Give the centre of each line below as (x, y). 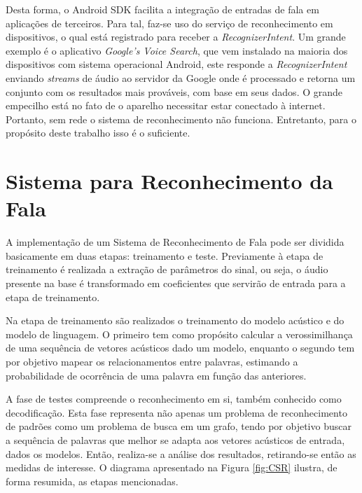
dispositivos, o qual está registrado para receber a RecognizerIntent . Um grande (176, 37)
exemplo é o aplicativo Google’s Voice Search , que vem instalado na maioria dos (177, 50)
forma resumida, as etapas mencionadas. (92, 481)
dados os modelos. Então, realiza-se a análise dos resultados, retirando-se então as (181, 453)
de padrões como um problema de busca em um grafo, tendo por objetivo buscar (179, 426)
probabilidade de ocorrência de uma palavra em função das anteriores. (156, 375)
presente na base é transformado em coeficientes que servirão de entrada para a (176, 283)
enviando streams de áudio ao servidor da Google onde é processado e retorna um (181, 77)
